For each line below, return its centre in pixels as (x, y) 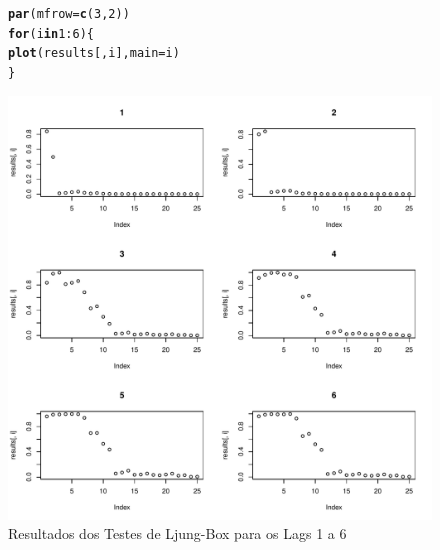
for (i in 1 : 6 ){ (51, 33)
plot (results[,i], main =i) (94, 53)
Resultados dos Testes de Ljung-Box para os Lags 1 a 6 (177, 533)
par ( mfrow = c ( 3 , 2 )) (69, 14)
